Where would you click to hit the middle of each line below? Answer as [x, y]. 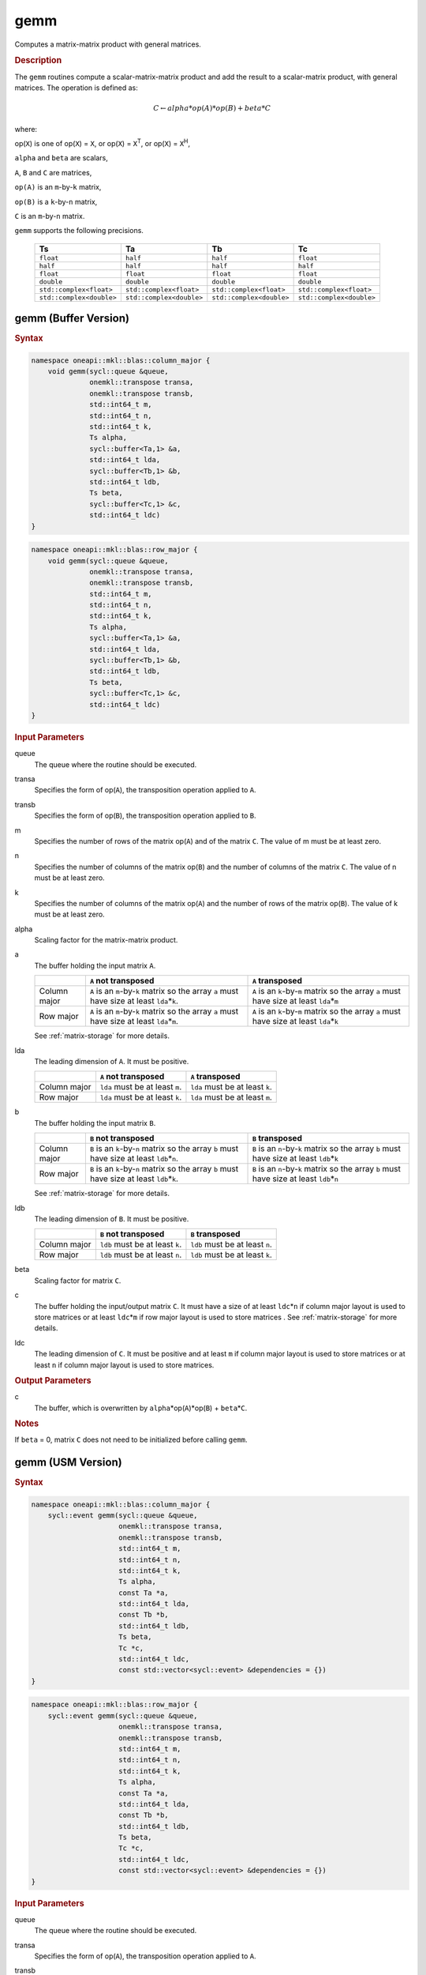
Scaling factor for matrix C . [78, 1281]
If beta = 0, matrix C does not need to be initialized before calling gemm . [131, 1440]
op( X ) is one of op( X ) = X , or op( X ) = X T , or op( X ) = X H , [103, 143]
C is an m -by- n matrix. [50, 216]
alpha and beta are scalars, [61, 158]
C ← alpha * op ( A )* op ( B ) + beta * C [212, 108]
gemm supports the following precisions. [79, 231]
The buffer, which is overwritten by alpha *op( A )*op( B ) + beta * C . [141, 1408]
